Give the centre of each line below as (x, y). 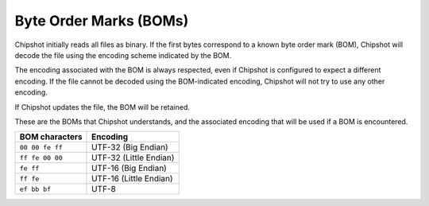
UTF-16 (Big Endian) (129, 169)
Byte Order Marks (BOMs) (102, 21)
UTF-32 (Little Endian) (133, 157)
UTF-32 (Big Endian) (130, 147)
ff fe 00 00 (41, 158)
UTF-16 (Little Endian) (133, 179)
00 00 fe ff (41, 147)
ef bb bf (35, 189)
